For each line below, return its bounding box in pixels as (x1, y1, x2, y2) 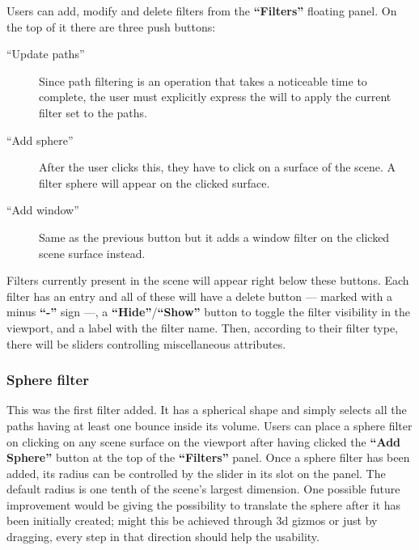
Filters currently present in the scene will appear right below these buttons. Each (6, 272, 409, 289)
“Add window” (6, 201, 79, 218)
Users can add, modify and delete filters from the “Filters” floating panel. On (6, 2, 397, 19)
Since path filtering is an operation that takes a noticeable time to (39, 72, 367, 89)
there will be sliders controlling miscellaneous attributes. (6, 335, 286, 352)
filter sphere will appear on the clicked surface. (39, 174, 270, 191)
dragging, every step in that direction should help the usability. (6, 528, 320, 545)
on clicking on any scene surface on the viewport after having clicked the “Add (6, 433, 401, 450)
